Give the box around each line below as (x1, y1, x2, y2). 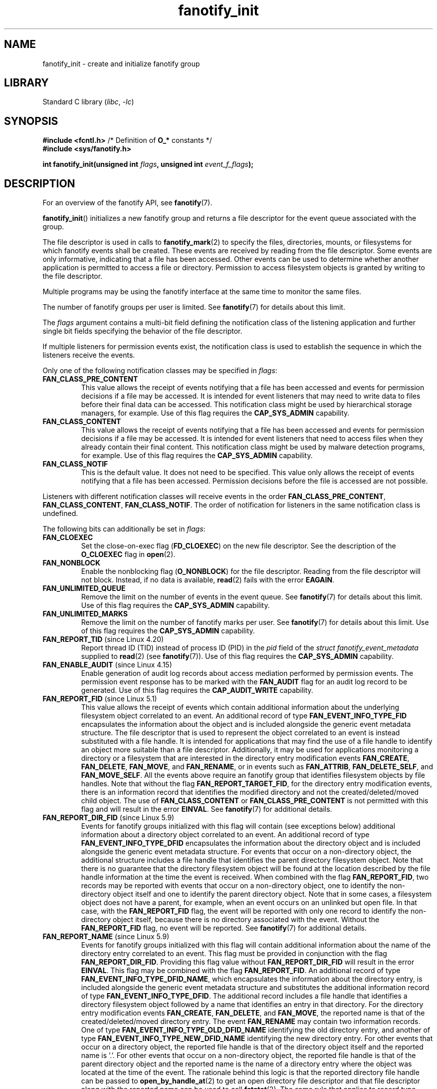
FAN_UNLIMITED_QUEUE (42, 584, 126, 593)
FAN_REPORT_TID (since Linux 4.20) (42, 635, 164, 644)
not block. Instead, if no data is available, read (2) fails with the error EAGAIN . (81, 575, 335, 584)
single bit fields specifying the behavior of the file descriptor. (42, 327, 242, 336)
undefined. (42, 509, 78, 518)
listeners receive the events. (42, 351, 135, 360)
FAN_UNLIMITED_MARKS (42, 609, 128, 618)
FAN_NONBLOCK (42, 558, 100, 567)
